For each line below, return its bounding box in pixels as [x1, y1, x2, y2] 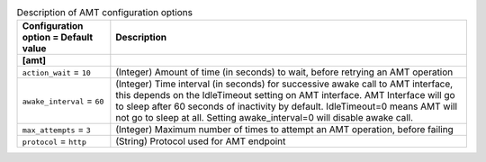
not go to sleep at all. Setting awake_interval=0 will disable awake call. [115, 112, 414, 124]
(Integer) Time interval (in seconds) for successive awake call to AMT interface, [115, 77, 454, 90]
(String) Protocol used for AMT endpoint [115, 135, 286, 148]
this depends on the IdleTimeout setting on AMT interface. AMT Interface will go [115, 89, 455, 102]
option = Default [22, 31, 94, 44]
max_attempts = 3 [22, 123, 92, 136]
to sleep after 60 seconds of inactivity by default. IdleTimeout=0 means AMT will [115, 100, 458, 112]
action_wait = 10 [22, 66, 92, 78]
